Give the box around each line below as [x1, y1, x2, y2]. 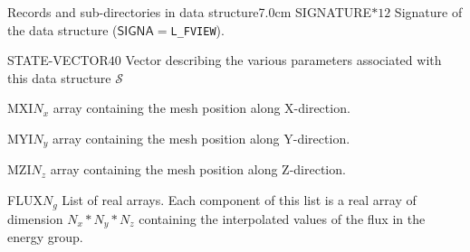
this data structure [7, 68, 111, 87]
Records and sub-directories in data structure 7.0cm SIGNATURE [7, 3, 372, 21]
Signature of [394, 3, 463, 21]
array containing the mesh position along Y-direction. [52, 129, 350, 148]
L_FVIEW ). [170, 20, 225, 39]
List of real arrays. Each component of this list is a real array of [62, 191, 417, 210]
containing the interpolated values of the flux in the [139, 209, 426, 228]
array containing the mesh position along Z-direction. [50, 160, 346, 179]
